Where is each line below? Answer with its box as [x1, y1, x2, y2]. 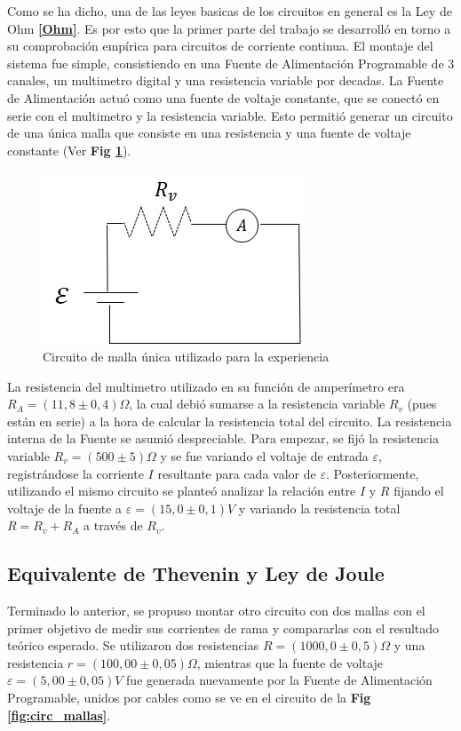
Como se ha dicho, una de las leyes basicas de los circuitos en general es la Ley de [7, 2, 452, 20]
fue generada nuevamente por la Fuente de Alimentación [126, 671, 433, 689]
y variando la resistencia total [238, 498, 401, 517]
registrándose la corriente [7, 464, 144, 482]
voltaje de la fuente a [7, 498, 123, 517]
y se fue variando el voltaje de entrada [160, 446, 369, 465]
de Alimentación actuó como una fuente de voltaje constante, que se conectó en [7, 88, 440, 107]
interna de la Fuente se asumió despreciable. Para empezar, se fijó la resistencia [7, 429, 439, 448]
